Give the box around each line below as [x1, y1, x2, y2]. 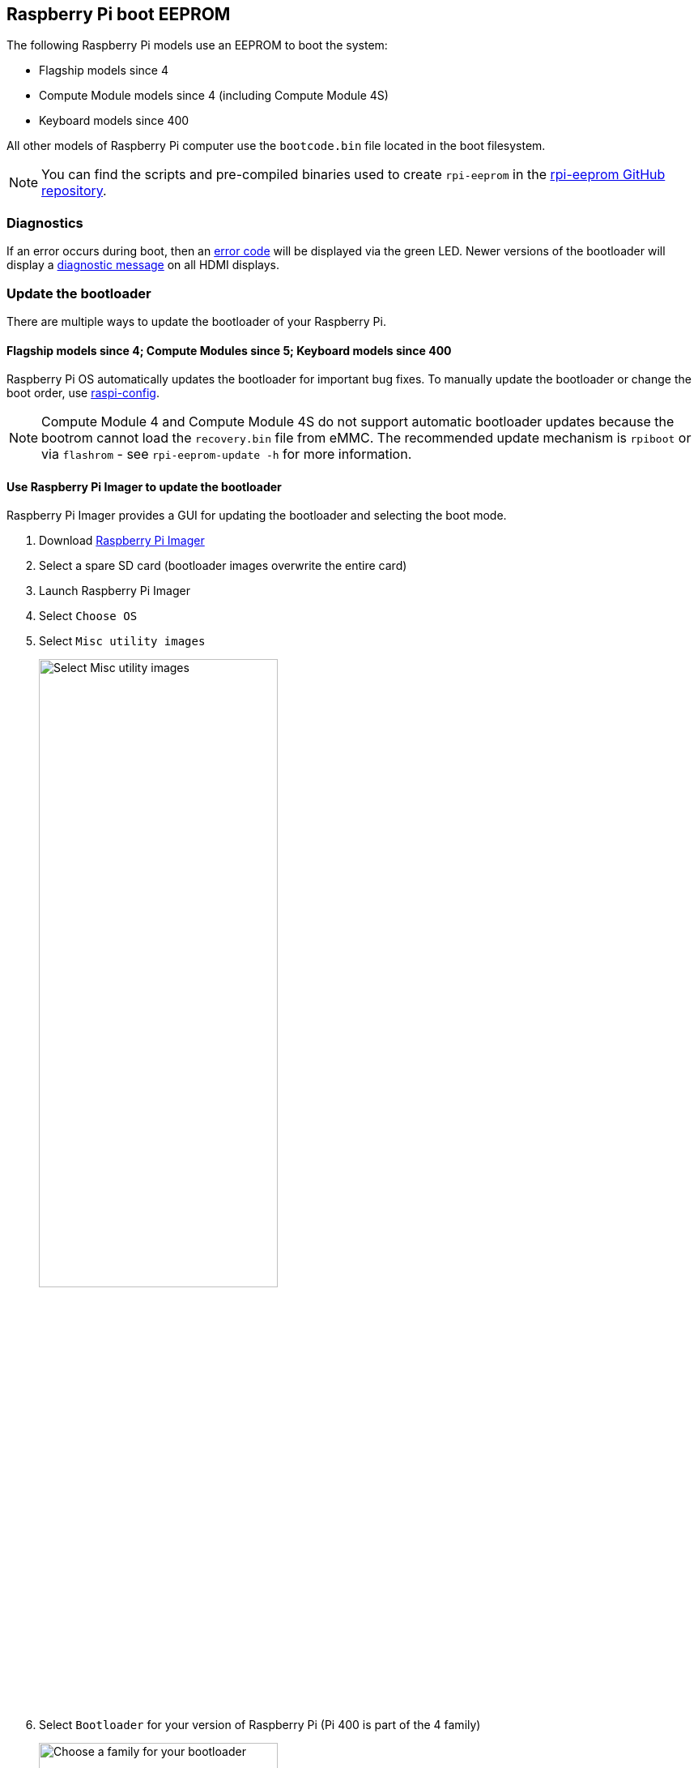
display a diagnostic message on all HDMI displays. [6, 258, 280, 272]
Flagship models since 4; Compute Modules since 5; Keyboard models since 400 [6, 343, 452, 357]
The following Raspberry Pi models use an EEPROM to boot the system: [6, 38, 388, 53]
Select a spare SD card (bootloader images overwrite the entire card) [39, 559, 407, 573]
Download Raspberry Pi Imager [39, 533, 205, 548]
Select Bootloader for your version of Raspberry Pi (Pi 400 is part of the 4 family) [39, 1717, 481, 1732]
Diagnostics [6, 214, 83, 231]
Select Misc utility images [39, 634, 206, 649]
